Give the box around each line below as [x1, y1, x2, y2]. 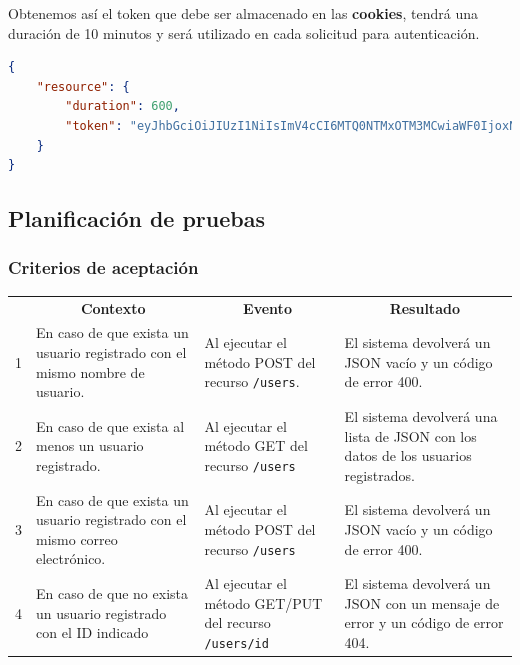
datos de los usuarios [344, 445, 472, 466]
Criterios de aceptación [8, 255, 199, 280]
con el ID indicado [36, 622, 149, 643]
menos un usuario [36, 435, 144, 456]
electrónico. [36, 548, 106, 569]
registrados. [344, 464, 415, 485]
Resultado [389, 297, 460, 318]
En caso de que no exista [36, 583, 188, 604]
